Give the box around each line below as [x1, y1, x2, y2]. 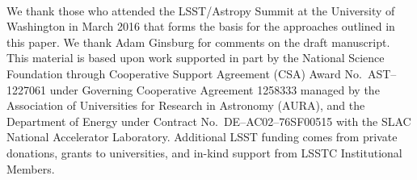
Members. [6, 160, 55, 177]
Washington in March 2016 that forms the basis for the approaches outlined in [6, 18, 395, 35]
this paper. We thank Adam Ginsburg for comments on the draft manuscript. [6, 33, 390, 50]
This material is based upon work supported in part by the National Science [6, 49, 385, 66]
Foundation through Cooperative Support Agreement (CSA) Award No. [6, 65, 362, 82]
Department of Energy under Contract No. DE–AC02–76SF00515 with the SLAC [6, 112, 411, 129]
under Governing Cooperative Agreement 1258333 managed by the [49, 81, 380, 98]
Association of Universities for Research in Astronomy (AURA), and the [6, 97, 365, 114]
